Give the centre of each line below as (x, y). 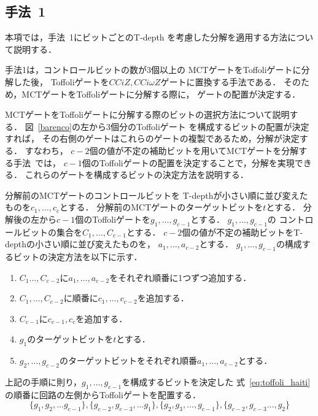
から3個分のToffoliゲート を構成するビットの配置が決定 (199, 126)
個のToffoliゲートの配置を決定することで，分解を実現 (188, 162)
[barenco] (55, 126)
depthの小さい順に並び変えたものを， (80, 244)
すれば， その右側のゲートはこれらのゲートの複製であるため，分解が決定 (152, 138)
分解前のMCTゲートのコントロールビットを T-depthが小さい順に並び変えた (157, 195)
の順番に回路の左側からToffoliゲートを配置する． (103, 394)
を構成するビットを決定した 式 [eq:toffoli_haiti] (216, 382)
